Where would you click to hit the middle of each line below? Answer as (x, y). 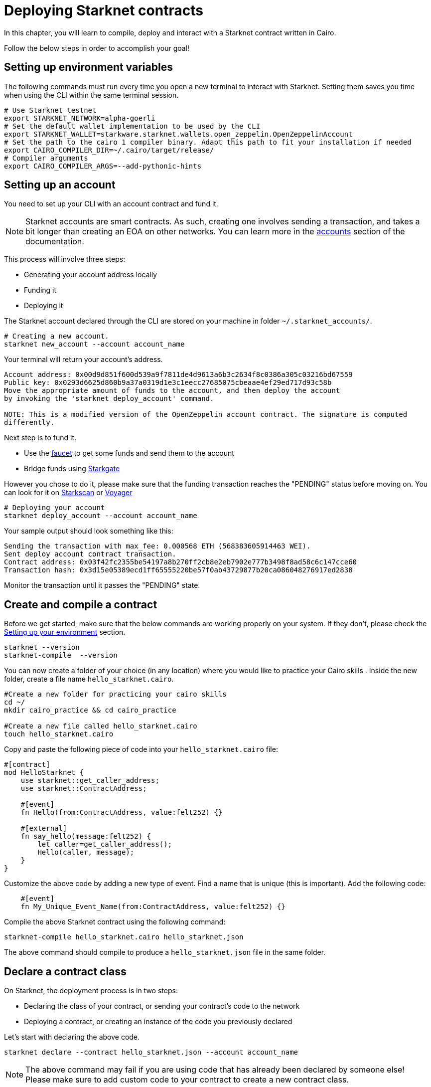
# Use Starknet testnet (50, 110)
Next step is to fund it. (40, 438)
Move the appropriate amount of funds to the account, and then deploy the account (172, 391)
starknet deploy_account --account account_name (101, 516)
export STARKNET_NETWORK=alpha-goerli (80, 118)
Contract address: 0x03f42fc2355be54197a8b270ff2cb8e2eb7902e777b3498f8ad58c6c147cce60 (181, 562)
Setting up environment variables (88, 67)
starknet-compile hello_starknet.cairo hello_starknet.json (124, 937)
